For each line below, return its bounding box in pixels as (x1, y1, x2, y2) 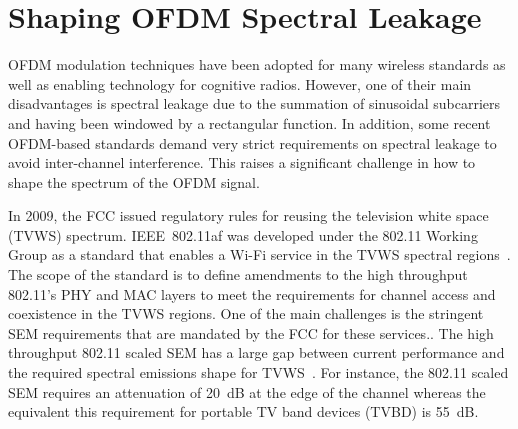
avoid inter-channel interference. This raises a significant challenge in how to (8, 152, 476, 173)
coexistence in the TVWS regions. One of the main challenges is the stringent (8, 303, 484, 324)
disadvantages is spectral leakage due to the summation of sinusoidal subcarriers (8, 93, 500, 114)
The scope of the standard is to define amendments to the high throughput (8, 264, 468, 285)
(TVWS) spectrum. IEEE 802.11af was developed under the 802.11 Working (8, 224, 478, 245)
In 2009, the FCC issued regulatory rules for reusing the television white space (8, 205, 489, 226)
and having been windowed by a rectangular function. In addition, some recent (8, 112, 491, 133)
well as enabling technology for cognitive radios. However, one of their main (8, 73, 472, 94)
